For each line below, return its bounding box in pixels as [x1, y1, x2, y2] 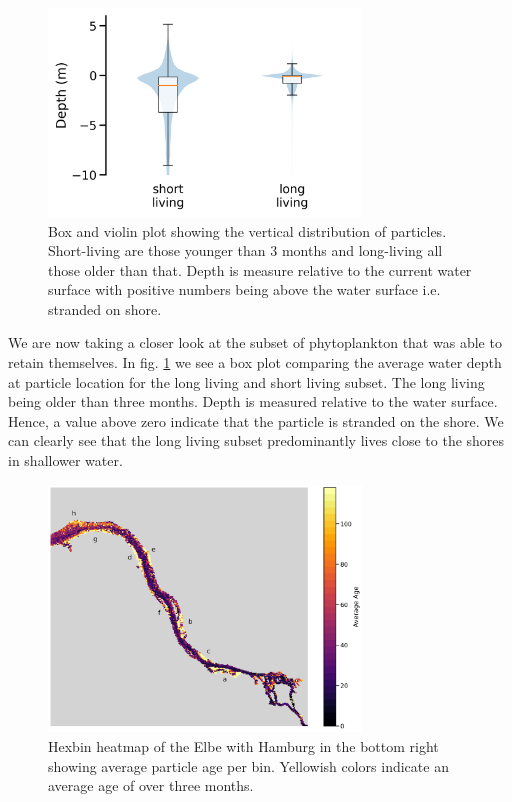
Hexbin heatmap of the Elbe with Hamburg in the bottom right [48, 736, 439, 757]
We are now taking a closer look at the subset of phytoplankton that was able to [8, 332, 502, 353]
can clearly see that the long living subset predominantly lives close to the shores [8, 430, 505, 451]
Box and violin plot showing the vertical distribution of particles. [48, 220, 447, 241]
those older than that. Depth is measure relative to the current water [48, 259, 472, 280]
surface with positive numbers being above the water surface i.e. [48, 279, 441, 300]
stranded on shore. [48, 298, 162, 319]
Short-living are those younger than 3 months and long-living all [48, 240, 443, 261]
